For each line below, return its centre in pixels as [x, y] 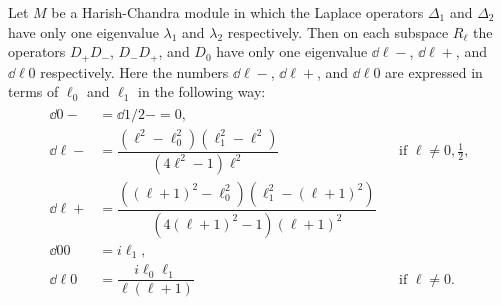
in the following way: [202, 91]
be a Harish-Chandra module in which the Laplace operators [237, 12]
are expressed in [434, 71]
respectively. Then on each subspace [338, 31]
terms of [33, 91]
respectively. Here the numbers [134, 71]
